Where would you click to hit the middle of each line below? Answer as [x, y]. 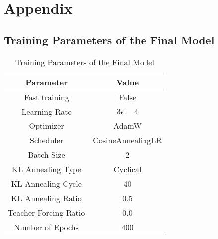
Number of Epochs [46, 227]
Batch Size [46, 154]
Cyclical [127, 169]
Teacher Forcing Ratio [47, 212]
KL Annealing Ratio [46, 198]
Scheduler [47, 140]
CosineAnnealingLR [127, 140]
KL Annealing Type [46, 169]
